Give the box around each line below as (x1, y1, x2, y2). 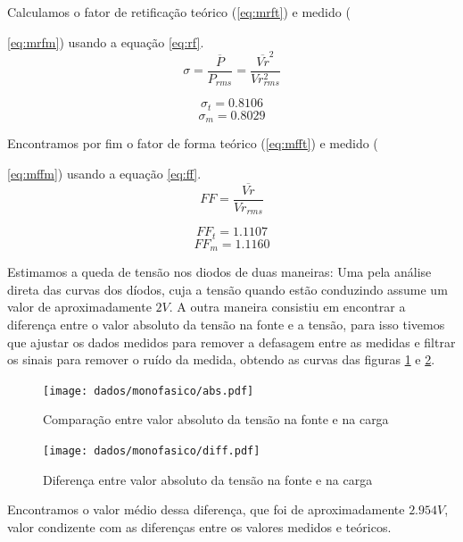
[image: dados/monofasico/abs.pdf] (43, 384, 254, 397)
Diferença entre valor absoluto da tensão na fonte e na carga (43, 470, 373, 488)
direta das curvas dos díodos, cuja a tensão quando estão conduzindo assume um (7, 279, 448, 298)
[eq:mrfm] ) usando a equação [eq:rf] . (7, 32, 204, 51)
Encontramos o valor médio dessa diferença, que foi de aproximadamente (7, 500, 405, 519)
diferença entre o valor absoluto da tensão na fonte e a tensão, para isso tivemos (7, 314, 445, 333)
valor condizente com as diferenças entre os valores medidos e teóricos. (7, 517, 392, 536)
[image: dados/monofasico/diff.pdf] (43, 444, 260, 457)
